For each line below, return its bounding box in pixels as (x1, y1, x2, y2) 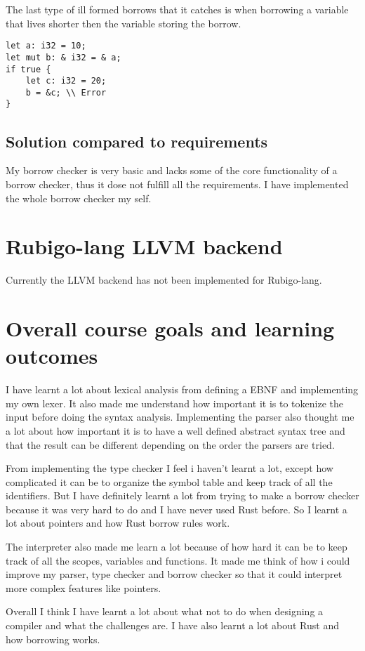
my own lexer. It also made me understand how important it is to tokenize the (6, 395, 343, 410)
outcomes (6, 341, 98, 370)
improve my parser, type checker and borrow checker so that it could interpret (6, 567, 343, 581)
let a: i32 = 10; (6, 41, 86, 51)
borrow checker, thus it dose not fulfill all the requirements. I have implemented (6, 176, 349, 191)
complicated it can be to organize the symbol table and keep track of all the (6, 474, 333, 489)
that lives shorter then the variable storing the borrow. (6, 15, 241, 30)
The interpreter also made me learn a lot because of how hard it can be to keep (6, 539, 347, 554)
